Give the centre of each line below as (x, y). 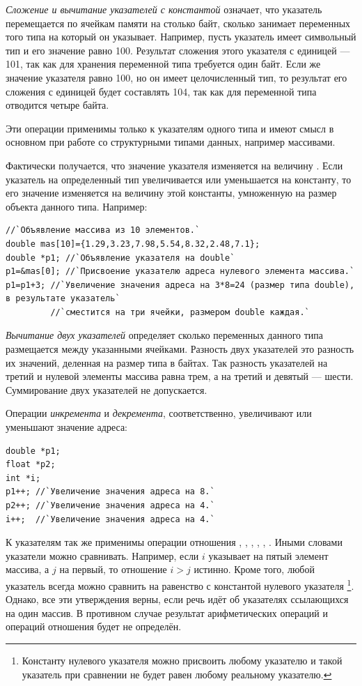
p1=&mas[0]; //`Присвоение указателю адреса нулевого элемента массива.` (180, 272)
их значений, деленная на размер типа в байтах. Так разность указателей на (167, 362)
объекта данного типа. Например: (77, 206)
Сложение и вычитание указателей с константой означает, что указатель (164, 9)
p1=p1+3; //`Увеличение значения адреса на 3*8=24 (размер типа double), (180, 285)
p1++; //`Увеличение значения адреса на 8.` (110, 492)
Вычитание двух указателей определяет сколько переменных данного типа (165, 335)
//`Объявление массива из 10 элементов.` (103, 230)
